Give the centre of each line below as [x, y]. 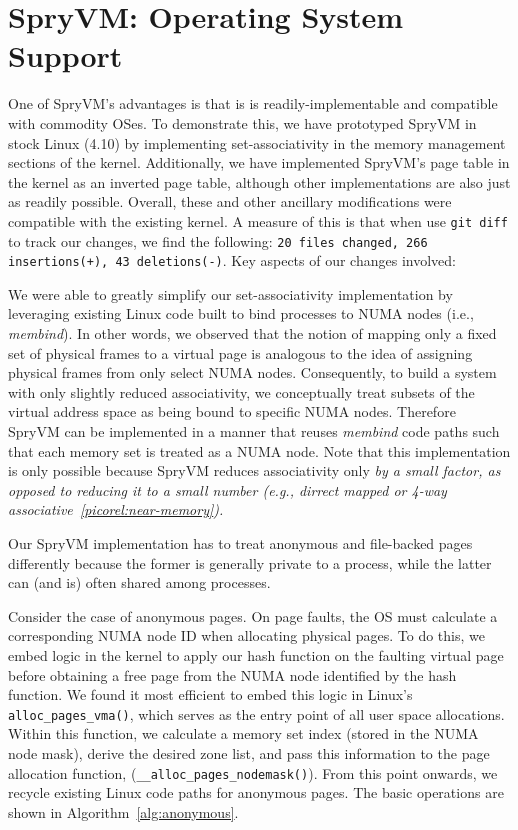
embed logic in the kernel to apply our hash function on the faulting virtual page [256, 654]
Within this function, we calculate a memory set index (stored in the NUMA [243, 733]
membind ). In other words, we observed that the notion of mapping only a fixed [252, 333]
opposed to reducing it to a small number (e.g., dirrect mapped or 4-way [227, 489]
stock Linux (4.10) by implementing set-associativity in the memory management [257, 142]
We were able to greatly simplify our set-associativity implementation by [230, 293]
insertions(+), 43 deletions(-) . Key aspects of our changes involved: [232, 260]
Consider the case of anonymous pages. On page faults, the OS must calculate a [253, 615]
